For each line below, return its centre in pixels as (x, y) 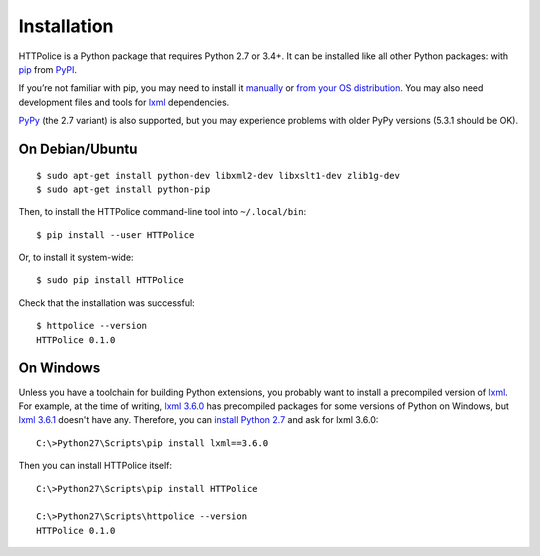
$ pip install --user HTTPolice (115, 234)
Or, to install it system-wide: (76, 257)
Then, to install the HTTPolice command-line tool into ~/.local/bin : (162, 212)
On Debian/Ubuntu (78, 148)
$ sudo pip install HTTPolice (110, 280)
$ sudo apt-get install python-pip (123, 189)
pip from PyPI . (47, 69)
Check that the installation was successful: (106, 302)
